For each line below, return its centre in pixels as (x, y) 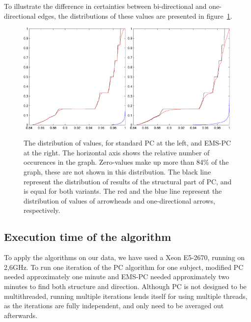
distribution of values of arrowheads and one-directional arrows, (119, 200)
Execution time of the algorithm (88, 237)
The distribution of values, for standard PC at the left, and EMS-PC (127, 143)
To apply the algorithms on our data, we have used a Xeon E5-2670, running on (125, 257)
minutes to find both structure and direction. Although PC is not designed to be (125, 286)
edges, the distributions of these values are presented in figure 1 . (135, 15)
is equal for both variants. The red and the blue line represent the (123, 191)
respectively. (42, 210)
